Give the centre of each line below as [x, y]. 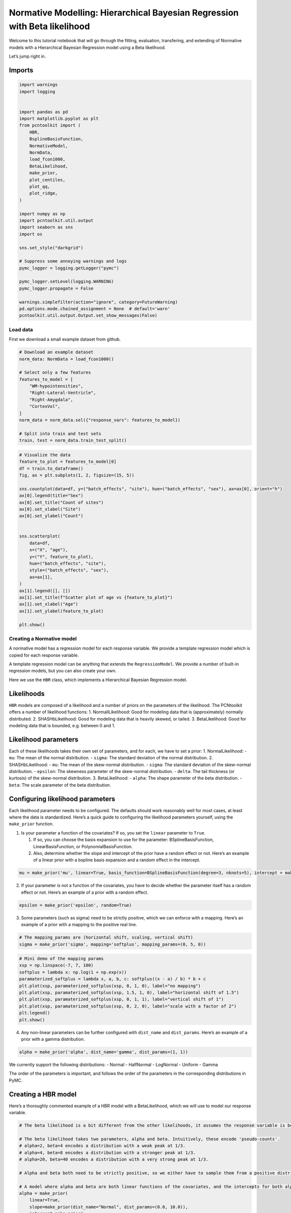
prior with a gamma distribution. [53, 1039]
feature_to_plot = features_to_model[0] [68, 462]
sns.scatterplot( [40, 536]
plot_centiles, [47, 180]
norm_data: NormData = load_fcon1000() [66, 359]
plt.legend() [35, 1013]
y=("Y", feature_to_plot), [62, 557]
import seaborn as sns [46, 227]
